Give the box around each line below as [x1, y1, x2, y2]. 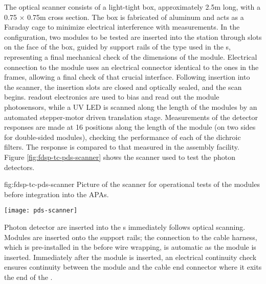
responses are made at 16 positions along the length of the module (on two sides [4, 122, 256, 132]
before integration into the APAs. [4, 188, 109, 199]
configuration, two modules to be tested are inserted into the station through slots [4, 31, 262, 42]
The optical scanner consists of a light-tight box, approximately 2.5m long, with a [4, 2, 260, 12]
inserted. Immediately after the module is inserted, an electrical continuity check [4, 251, 257, 262]
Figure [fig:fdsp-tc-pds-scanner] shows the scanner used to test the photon [4, 151, 236, 162]
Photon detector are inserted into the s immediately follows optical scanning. [4, 221, 246, 232]
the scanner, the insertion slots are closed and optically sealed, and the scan [4, 81, 242, 92]
